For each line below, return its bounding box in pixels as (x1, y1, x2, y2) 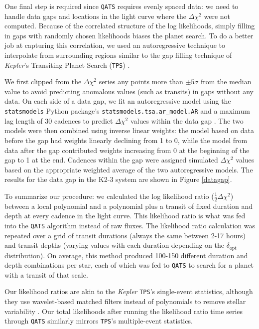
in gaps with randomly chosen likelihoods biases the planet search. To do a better (4, 30, 254, 40)
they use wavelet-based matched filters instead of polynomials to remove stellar (4, 296, 246, 307)
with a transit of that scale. (4, 269, 88, 280)
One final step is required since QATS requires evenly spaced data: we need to (4, 1, 239, 11)
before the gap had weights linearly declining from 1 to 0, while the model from (4, 135, 248, 145)
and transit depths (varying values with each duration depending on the (4, 240, 225, 250)
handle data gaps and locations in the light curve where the (4, 10, 187, 21)
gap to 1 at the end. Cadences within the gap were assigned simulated (4, 155, 218, 165)
